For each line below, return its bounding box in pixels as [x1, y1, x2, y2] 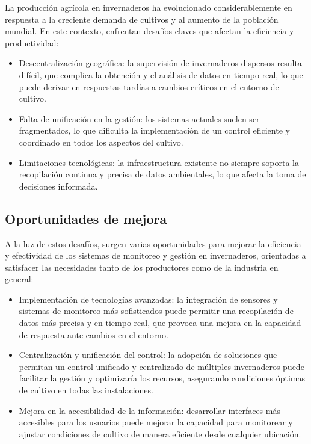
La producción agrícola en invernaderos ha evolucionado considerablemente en [5, 1, 292, 13]
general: [5, 273, 34, 285]
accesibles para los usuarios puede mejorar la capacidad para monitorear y [19, 416, 293, 428]
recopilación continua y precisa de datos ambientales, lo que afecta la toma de [19, 168, 306, 180]
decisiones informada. [19, 179, 98, 192]
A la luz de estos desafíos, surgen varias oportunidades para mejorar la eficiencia [5, 237, 301, 250]
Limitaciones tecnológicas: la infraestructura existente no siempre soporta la [19, 156, 299, 168]
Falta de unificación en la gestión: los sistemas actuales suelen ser [19, 112, 260, 125]
